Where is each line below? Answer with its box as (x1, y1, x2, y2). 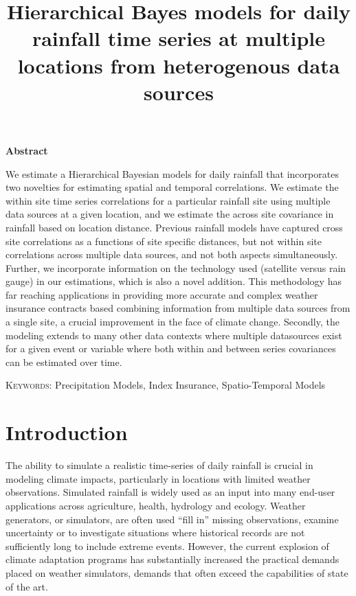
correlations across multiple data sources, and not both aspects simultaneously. (5, 247, 338, 262)
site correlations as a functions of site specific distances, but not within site (5, 233, 322, 248)
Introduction (5, 418, 128, 446)
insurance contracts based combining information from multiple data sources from (5, 301, 351, 315)
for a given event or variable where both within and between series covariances (5, 341, 336, 356)
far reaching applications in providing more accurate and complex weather (5, 287, 318, 301)
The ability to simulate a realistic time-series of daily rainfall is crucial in (5, 458, 313, 472)
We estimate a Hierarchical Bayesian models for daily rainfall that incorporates (5, 166, 339, 181)
